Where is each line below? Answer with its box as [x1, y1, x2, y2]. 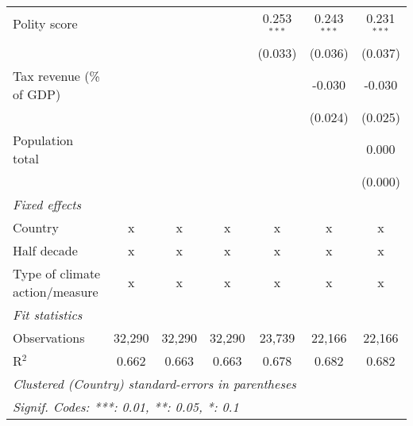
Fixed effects [13, 194, 82, 213]
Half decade [13, 240, 78, 259]
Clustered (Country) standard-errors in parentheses [13, 374, 296, 393]
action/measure [13, 282, 98, 301]
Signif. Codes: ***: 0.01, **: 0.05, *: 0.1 [13, 397, 239, 416]
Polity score [13, 14, 78, 33]
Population [13, 130, 74, 149]
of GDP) [13, 84, 61, 103]
